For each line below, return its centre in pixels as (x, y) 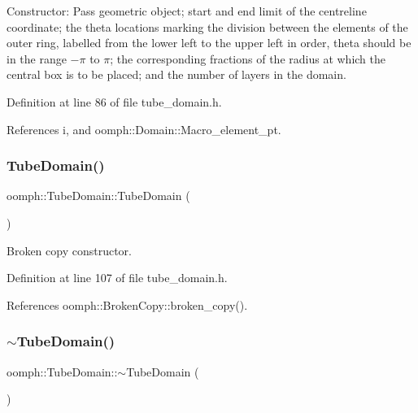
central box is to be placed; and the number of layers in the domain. (176, 74)
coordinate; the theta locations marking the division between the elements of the (207, 26)
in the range (37, 58)
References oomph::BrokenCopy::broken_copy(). (127, 304)
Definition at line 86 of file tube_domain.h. (114, 101)
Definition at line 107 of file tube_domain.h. (117, 278)
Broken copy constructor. (69, 250)
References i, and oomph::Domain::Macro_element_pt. (144, 129)
